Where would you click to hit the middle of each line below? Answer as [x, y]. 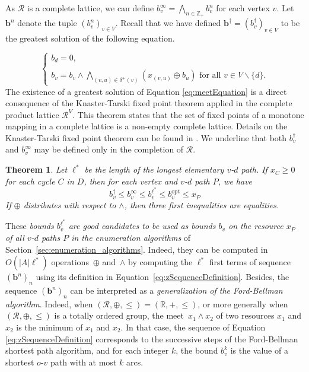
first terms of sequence [250, 262]
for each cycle [30, 181]
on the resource [256, 226]
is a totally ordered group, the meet [119, 315]
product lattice [32, 114]
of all [15, 238]
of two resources [245, 315]
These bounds [30, 226]
